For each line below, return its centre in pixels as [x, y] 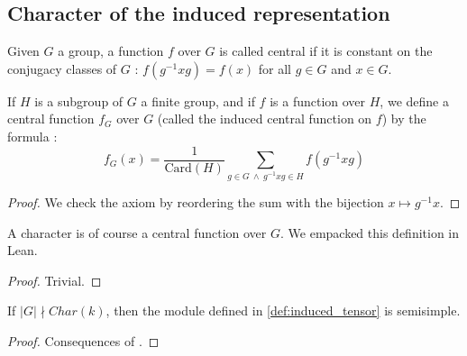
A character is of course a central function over [137, 232]
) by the [404, 119]
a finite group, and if [198, 100]
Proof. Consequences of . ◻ [83, 340]
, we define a [414, 100]
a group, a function [111, 51]
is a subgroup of [79, 100]
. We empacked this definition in [370, 232]
